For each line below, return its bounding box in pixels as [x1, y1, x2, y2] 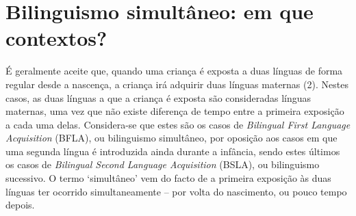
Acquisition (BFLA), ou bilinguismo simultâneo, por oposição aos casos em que [5, 131, 338, 145]
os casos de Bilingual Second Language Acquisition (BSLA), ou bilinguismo [5, 157, 320, 172]
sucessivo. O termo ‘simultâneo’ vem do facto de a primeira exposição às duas [5, 171, 331, 185]
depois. [5, 198, 35, 212]
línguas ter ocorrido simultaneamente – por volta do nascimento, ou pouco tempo [5, 184, 347, 198]
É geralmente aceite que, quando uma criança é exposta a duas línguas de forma [5, 64, 343, 78]
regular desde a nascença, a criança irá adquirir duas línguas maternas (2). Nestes [5, 77, 348, 91]
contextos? [5, 24, 107, 52]
